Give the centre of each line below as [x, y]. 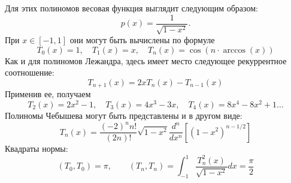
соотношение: [30, 72]
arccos [234, 50]
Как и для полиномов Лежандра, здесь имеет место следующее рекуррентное [146, 60]
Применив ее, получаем [48, 94]
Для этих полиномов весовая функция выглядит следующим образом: [131, 8]
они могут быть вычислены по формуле [142, 40]
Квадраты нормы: [37, 148]
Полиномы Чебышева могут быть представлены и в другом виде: [124, 115]
